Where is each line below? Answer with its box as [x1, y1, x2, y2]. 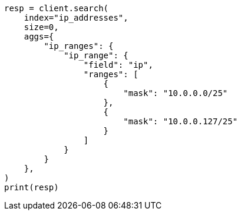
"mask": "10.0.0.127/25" [123, 117, 238, 126]
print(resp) [4, 183, 59, 192]
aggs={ [24, 32, 54, 41]
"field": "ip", [83, 60, 153, 70]
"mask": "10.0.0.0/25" [123, 88, 228, 98]
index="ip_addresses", [24, 13, 128, 22]
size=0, [24, 22, 59, 32]
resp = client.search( [4, 4, 109, 13]
